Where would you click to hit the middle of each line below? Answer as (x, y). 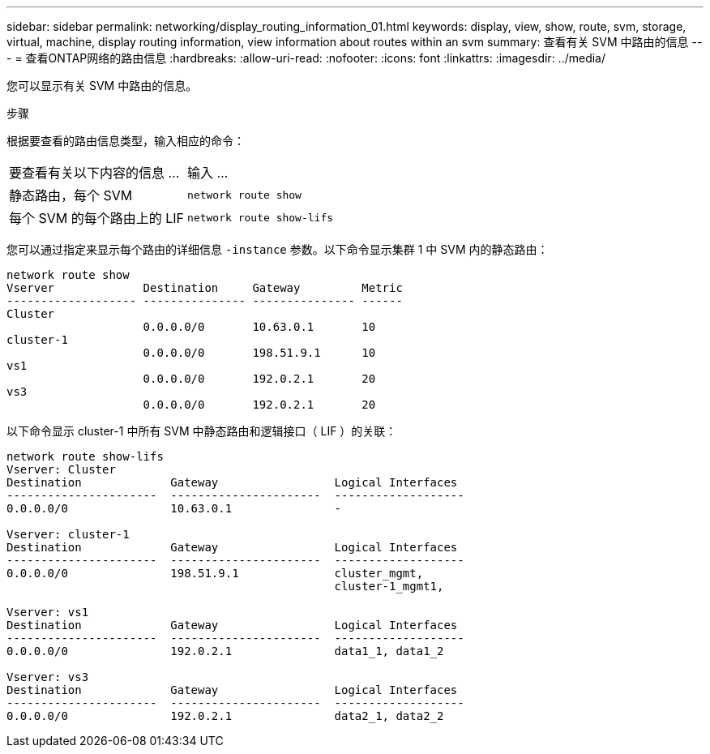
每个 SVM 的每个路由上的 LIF (97, 218)
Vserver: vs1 (48, 612)
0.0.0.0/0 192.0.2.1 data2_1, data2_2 (225, 716)
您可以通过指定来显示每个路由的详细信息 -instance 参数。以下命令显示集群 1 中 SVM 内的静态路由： (278, 249)
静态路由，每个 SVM (71, 195)
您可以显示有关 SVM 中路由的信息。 (102, 86)
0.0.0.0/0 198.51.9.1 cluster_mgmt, (215, 573)
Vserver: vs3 (48, 677)
